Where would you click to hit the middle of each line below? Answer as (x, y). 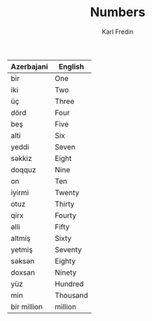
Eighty (65, 261)
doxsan (23, 273)
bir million (27, 306)
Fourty (66, 215)
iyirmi (20, 192)
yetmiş (22, 249)
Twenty (67, 192)
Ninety (66, 273)
